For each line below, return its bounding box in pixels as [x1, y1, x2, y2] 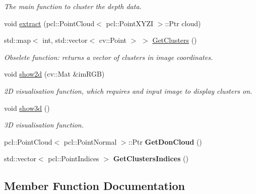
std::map [4, 35, 31, 45]
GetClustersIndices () [113, 153, 188, 164]
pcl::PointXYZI [106, 18, 154, 28]
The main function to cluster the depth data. [4, 1, 142, 11]
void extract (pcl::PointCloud [4, 18, 95, 28]
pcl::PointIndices [48, 153, 99, 164]
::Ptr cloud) [165, 18, 201, 28]
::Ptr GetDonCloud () [128, 136, 202, 147]
